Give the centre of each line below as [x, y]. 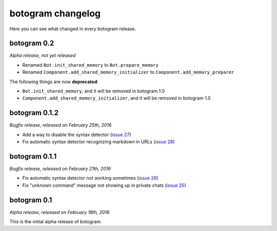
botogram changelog [55, 13]
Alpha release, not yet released [43, 55]
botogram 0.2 [32, 43]
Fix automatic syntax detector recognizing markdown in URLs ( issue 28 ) [98, 142]
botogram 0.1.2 [34, 113]
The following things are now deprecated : [54, 82]
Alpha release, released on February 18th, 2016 [60, 212]
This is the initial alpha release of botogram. [56, 222]
